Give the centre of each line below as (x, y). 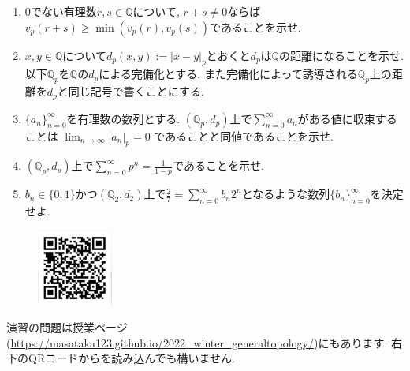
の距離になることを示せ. (341, 55)
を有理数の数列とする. (123, 118)
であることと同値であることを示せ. (244, 135)
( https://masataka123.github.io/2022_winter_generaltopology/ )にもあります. (197, 342)
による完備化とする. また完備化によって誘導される (228, 74)
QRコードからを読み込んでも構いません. (131, 358)
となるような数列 (286, 194)
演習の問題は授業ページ (67, 326)
